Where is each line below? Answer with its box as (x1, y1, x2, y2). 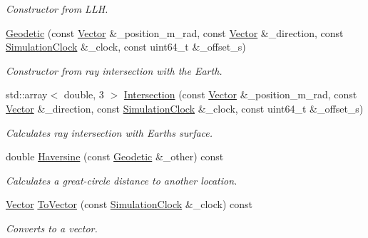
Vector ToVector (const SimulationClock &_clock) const (6, 197, 252, 212)
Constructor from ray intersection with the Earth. (6, 63, 223, 78)
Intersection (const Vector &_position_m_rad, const (123, 87, 357, 102)
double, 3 (63, 87, 104, 102)
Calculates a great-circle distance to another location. (6, 172, 237, 187)
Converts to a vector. (6, 220, 98, 235)
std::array (6, 87, 48, 102)
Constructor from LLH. (6, 1, 108, 16)
